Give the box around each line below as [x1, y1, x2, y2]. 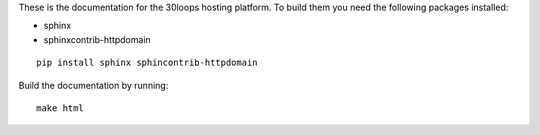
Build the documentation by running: [18, 79, 169, 91]
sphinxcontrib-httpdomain [43, 33, 152, 45]
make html [36, 102, 84, 114]
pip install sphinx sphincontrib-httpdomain [36, 57, 259, 69]
